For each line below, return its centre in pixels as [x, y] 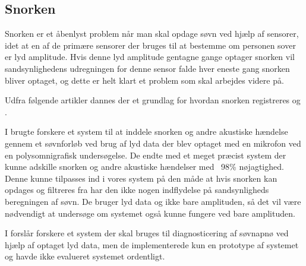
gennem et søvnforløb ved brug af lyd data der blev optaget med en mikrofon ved [153, 143]
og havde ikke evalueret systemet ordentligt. [85, 256]
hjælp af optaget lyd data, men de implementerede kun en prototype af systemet [152, 244]
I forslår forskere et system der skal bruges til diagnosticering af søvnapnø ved [147, 233]
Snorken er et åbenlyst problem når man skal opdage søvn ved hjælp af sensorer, [152, 34]
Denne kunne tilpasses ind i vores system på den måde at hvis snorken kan [141, 178]
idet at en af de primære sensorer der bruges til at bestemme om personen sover [150, 45]
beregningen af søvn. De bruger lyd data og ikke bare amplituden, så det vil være [153, 201]
